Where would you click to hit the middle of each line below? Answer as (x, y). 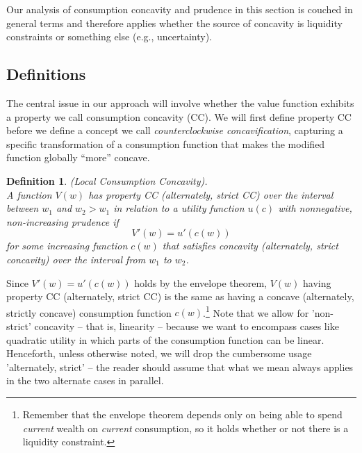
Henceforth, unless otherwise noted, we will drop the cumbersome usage (159, 353)
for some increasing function (67, 246)
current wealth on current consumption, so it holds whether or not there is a (186, 428)
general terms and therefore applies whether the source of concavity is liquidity (174, 23)
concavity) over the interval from (76, 259)
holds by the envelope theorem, (200, 282)
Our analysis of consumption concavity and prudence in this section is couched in (180, 9)
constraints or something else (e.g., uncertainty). (109, 36)
